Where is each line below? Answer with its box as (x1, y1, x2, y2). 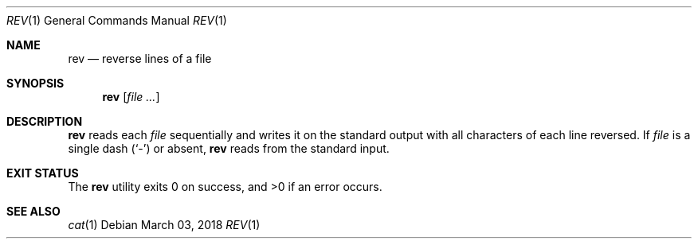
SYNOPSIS (6, 76, 65, 90)
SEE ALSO (6, 204, 61, 218)
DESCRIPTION (6, 115, 83, 128)
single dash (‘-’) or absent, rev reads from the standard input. (68, 142, 390, 155)
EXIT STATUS (6, 166, 79, 180)
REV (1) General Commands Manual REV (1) (6, 14, 227, 27)
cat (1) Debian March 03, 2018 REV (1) (68, 218, 261, 231)
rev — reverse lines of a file (68, 52, 212, 65)
